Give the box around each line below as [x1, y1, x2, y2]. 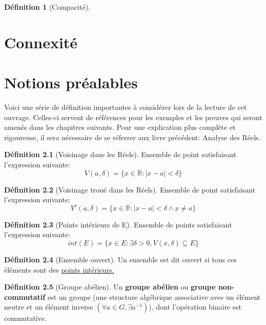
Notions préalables [4, 72, 138, 93]
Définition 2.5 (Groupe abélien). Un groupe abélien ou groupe [4, 281, 216, 292]
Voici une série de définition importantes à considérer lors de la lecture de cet [4, 102, 247, 112]
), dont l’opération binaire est [149, 301, 241, 312]
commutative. [4, 313, 47, 323]
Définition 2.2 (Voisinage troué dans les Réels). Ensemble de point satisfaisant [4, 184, 255, 195]
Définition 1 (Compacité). [4, 2, 90, 12]
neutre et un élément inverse [4, 301, 93, 312]
